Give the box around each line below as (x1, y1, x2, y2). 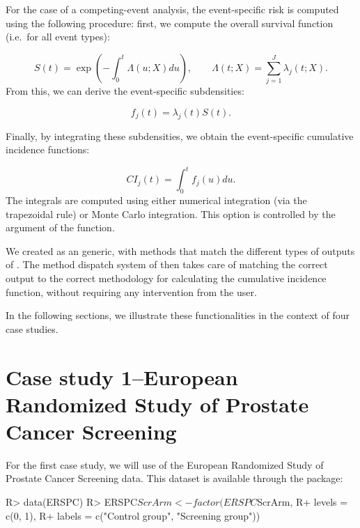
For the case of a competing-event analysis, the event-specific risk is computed (6, 2, 339, 16)
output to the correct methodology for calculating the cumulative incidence (6, 270, 327, 285)
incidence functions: (6, 142, 90, 157)
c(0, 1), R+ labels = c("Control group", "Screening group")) (6, 508, 260, 522)
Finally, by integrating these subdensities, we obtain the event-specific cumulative (6, 128, 354, 143)
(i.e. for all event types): (6, 29, 110, 44)
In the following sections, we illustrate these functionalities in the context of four (6, 308, 350, 323)
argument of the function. (6, 220, 115, 235)
